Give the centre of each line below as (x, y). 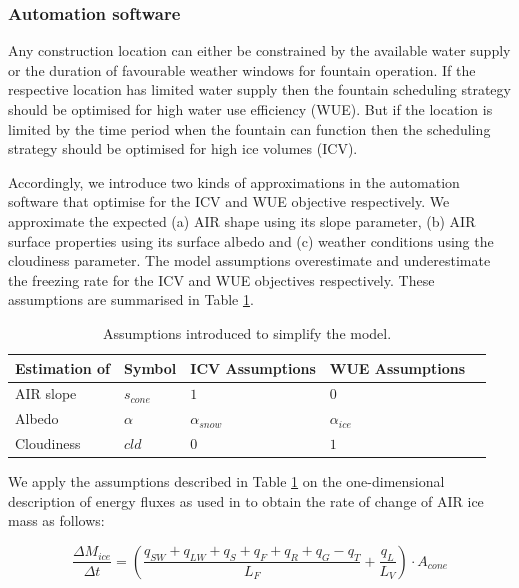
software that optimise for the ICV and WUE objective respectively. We (229, 201)
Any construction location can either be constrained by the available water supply (259, 50)
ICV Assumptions (253, 367)
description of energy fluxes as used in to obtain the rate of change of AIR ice (246, 500)
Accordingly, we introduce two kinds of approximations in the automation (234, 181)
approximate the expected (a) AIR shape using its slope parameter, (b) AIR (242, 220)
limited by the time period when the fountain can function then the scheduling (249, 128)
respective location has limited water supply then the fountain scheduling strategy (259, 89)
